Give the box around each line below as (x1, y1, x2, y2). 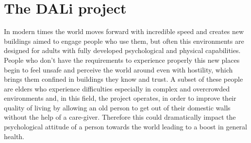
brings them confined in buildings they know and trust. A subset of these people (4, 74, 243, 84)
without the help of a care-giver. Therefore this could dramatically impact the (4, 112, 236, 122)
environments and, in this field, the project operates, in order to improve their (4, 93, 236, 103)
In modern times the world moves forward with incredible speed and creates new (4, 26, 244, 36)
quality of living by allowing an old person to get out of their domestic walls (4, 102, 231, 112)
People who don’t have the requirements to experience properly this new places (4, 54, 240, 65)
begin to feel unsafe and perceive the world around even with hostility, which (4, 64, 233, 74)
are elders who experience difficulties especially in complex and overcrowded (4, 83, 230, 93)
